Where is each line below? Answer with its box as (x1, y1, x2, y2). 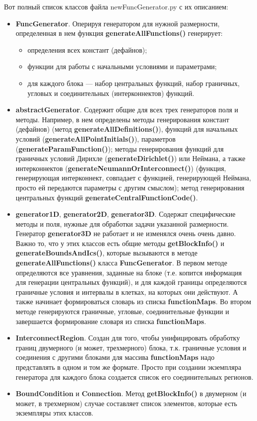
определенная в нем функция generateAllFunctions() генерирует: (15, 28, 223, 38)
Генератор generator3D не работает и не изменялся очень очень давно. (15, 228, 236, 239)
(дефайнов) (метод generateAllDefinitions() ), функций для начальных (15, 124, 238, 134)
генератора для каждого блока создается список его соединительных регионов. (15, 371, 254, 382)
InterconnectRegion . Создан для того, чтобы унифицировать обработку (15, 333, 240, 343)
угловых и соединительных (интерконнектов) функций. (27, 87, 194, 98)
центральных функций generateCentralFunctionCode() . (15, 192, 198, 202)
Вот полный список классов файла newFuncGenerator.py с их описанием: (4, 1, 228, 11)
